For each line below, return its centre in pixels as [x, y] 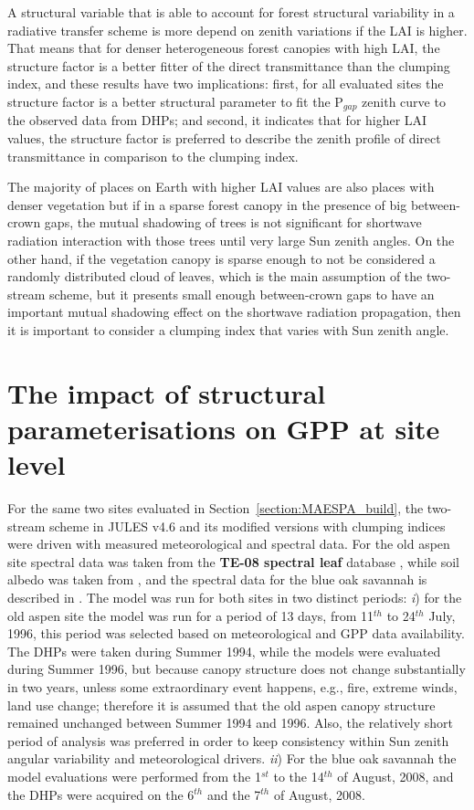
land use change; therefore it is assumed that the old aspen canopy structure [221, 705]
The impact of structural [167, 392]
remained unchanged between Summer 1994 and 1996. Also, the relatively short [230, 723]
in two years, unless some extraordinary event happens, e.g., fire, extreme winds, [232, 686]
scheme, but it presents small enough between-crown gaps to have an [242, 294]
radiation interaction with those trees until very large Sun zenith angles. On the [231, 240]
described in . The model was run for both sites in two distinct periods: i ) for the [235, 598]
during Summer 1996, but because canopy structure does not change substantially [237, 669]
